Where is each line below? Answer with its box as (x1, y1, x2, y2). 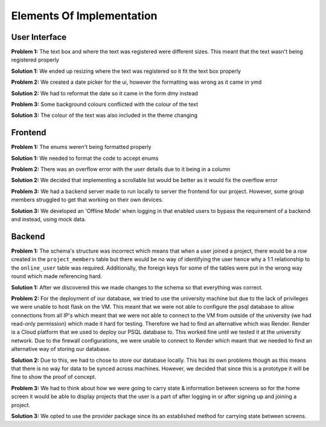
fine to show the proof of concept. (11, 373, 97, 381)
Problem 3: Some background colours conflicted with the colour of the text (11, 101, 199, 108)
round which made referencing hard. (11, 273, 103, 280)
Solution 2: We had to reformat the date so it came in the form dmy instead (11, 89, 199, 96)
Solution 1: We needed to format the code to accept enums (11, 154, 159, 162)
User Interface (11, 32, 67, 42)
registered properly (11, 56, 60, 63)
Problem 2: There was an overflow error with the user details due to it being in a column (11, 166, 231, 173)
